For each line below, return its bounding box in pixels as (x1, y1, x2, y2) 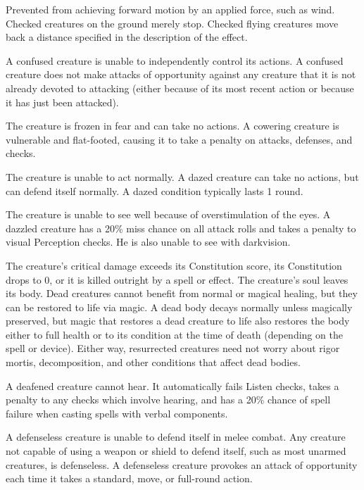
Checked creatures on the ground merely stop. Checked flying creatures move (6, 15, 339, 30)
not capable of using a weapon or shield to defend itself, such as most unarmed (6, 444, 346, 458)
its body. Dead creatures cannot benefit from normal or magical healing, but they (6, 286, 358, 301)
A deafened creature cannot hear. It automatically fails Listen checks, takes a (6, 378, 339, 393)
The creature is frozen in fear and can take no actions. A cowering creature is (6, 118, 339, 133)
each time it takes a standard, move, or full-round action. (6, 471, 253, 486)
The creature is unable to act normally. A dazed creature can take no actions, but (6, 169, 359, 184)
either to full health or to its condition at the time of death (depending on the (6, 327, 343, 341)
